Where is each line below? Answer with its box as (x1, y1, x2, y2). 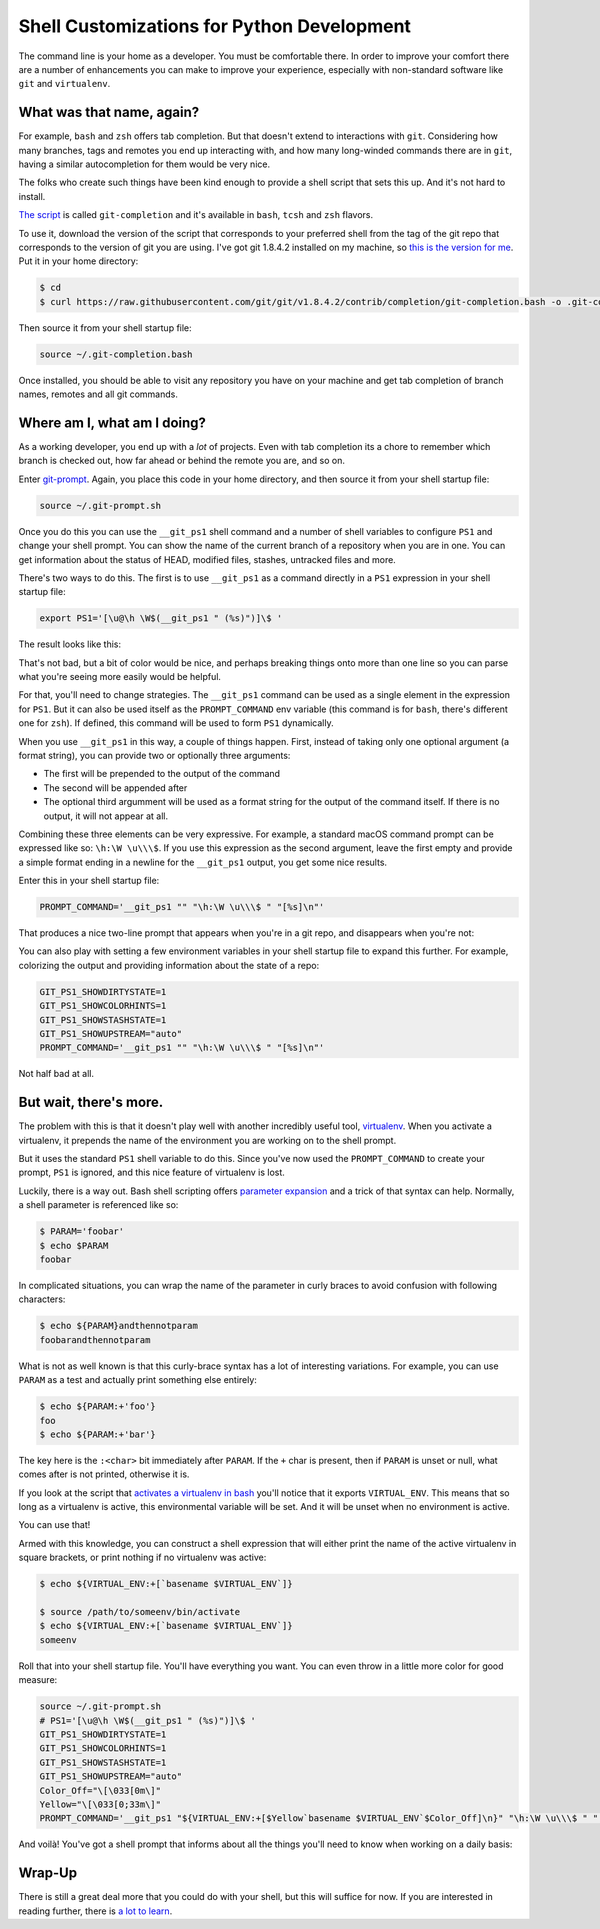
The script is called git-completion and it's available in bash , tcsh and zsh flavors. (18, 209, 374, 221)
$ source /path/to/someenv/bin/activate (39, 1606, 240, 1618)
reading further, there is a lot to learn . (18, 1905, 173, 1917)
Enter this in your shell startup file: (18, 875, 160, 887)
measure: (18, 1674, 58, 1686)
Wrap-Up (18, 1865, 78, 1882)
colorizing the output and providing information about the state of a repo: (18, 959, 320, 971)
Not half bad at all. (18, 1068, 95, 1080)
